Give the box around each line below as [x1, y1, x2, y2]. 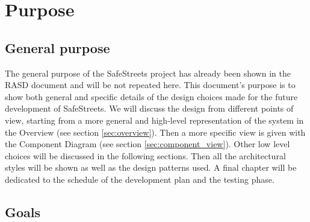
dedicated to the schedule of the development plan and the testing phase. [5, 173, 274, 185]
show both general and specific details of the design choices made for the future [5, 90, 298, 103]
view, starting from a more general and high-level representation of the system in [5, 113, 304, 126]
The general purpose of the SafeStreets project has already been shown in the [5, 66, 291, 79]
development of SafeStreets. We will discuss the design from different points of [5, 102, 294, 115]
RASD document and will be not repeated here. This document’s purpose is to [5, 78, 296, 91]
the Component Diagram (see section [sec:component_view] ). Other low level [5, 138, 290, 150]
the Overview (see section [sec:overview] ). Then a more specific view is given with [5, 125, 306, 138]
